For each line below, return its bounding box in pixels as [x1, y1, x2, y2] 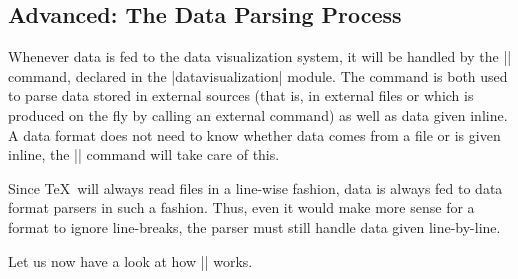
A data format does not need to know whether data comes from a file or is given [8, 124, 501, 145]
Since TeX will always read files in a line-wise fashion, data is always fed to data [8, 177, 503, 198]
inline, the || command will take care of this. [8, 144, 280, 165]
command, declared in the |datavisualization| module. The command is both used [8, 65, 508, 86]
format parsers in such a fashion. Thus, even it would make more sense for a [8, 197, 475, 218]
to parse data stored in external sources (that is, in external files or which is [8, 85, 474, 106]
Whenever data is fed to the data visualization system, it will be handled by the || [8, 46, 512, 67]
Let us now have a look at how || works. [8, 250, 253, 271]
